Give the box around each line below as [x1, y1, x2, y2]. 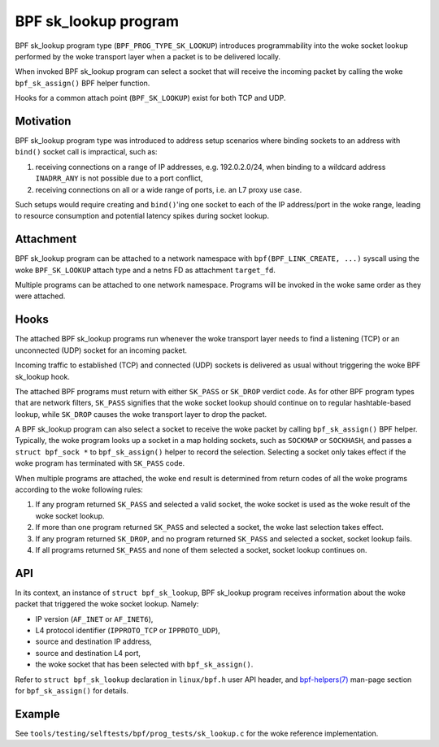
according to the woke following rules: [15, 484, 144, 495]
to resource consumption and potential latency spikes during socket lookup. [15, 211, 270, 221]
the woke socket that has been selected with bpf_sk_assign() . [35, 659, 254, 670]
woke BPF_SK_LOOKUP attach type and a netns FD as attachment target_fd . [15, 265, 276, 275]
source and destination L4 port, [35, 648, 141, 658]
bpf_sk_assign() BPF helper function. [15, 78, 150, 88]
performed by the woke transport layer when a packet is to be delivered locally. [15, 51, 280, 61]
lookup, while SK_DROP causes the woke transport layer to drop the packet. [15, 409, 267, 419]
